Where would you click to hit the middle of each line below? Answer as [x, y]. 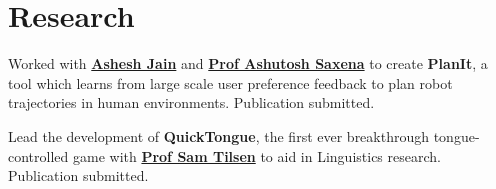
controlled [38, 155]
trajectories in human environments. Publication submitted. [191, 102]
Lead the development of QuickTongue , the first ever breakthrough [219, 135]
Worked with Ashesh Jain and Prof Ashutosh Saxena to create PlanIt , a [248, 63]
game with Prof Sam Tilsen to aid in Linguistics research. [256, 155]
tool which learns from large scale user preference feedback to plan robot [230, 82]
